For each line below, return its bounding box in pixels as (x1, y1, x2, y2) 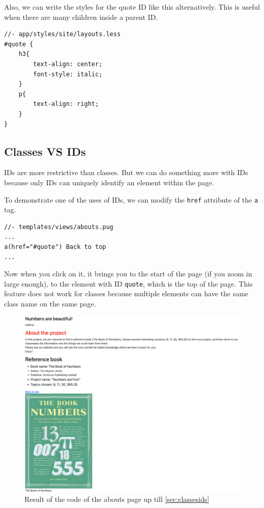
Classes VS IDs (4, 143, 86, 159)
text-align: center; (33, 60, 103, 68)
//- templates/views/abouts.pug (4, 223, 113, 231)
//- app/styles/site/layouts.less (4, 31, 121, 38)
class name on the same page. (4, 298, 96, 308)
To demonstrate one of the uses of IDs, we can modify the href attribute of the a (4, 194, 258, 205)
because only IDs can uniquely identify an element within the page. (4, 177, 214, 187)
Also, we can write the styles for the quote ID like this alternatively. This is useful (4, 2, 260, 12)
